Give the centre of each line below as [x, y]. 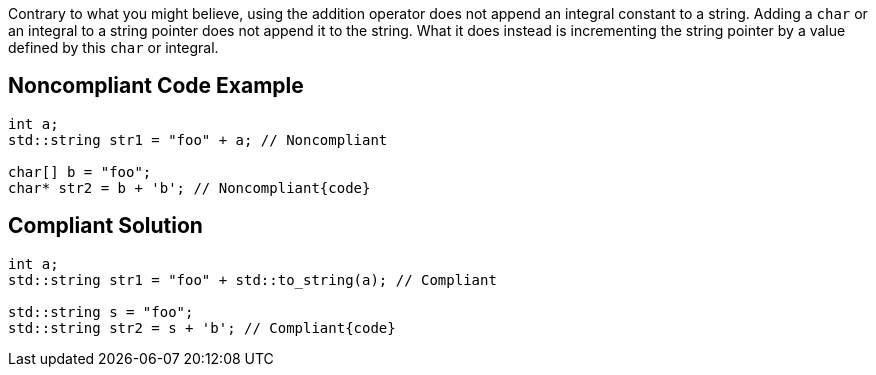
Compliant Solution [105, 226]
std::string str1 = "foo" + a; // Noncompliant [198, 139]
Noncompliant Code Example [156, 86]
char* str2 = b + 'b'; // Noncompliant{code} [189, 187]
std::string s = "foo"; [101, 311]
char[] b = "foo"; [80, 171]
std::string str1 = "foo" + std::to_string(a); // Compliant [252, 279]
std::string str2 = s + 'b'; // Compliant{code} [202, 327]
